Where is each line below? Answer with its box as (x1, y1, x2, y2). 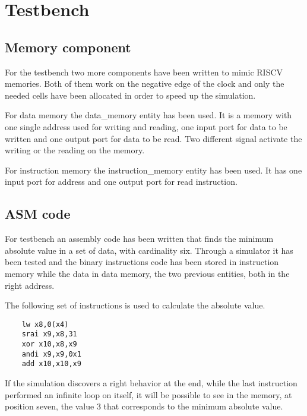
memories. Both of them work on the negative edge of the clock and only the (5, 77, 284, 90)
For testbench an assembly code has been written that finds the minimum (5, 232, 274, 245)
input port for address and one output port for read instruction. (5, 175, 238, 188)
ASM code (5, 204, 71, 223)
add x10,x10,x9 (21, 360, 81, 368)
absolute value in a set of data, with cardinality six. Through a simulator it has (5, 244, 293, 256)
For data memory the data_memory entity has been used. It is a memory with (5, 109, 292, 121)
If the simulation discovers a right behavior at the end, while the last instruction (5, 376, 297, 389)
